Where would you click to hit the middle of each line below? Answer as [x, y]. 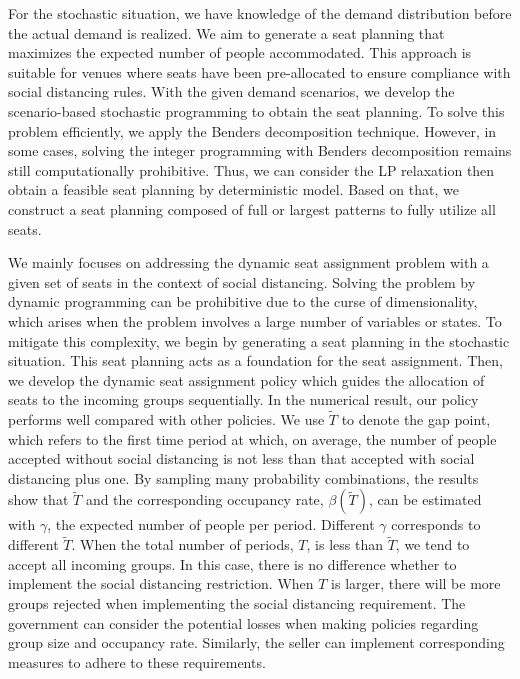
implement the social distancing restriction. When [161, 583]
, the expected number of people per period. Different [211, 524]
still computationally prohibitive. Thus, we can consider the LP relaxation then [251, 169]
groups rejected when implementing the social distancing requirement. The [237, 603]
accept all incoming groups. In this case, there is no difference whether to [232, 563]
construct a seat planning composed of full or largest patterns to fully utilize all [252, 208]
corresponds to [436, 524]
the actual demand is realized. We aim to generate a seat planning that [226, 32]
